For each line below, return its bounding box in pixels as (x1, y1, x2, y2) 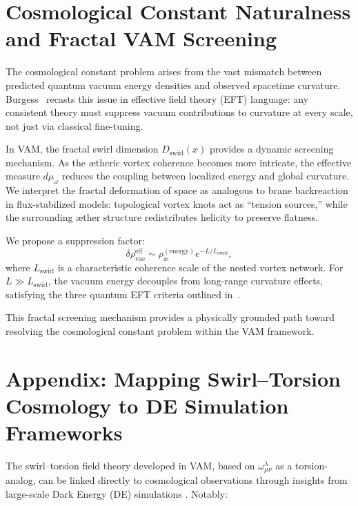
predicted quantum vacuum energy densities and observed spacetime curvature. (6, 77, 341, 92)
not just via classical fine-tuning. (6, 118, 143, 133)
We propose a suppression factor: (6, 233, 145, 248)
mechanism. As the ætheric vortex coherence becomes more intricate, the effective (6, 155, 352, 169)
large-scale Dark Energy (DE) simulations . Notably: (6, 487, 228, 501)
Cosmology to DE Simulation (6, 391, 289, 419)
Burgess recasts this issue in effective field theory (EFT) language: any (6, 91, 309, 106)
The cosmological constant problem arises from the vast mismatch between (6, 64, 322, 79)
